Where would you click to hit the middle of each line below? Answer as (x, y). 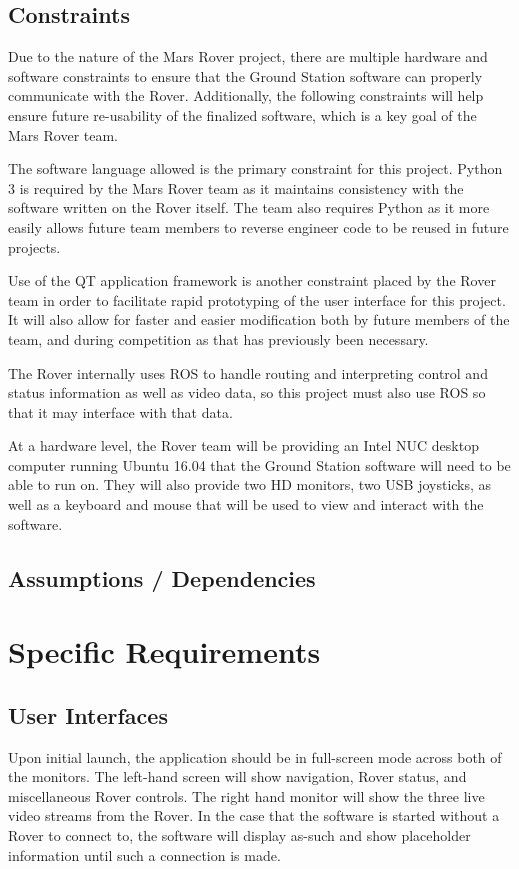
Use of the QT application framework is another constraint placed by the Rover (252, 280)
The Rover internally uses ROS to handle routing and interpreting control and (248, 372)
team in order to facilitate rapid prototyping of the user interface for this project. (257, 299)
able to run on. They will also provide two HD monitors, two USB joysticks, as (250, 484)
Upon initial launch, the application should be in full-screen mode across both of (255, 756)
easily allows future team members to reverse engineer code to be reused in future (258, 226)
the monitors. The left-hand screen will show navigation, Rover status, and (237, 776)
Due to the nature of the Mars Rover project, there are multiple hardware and (248, 56)
